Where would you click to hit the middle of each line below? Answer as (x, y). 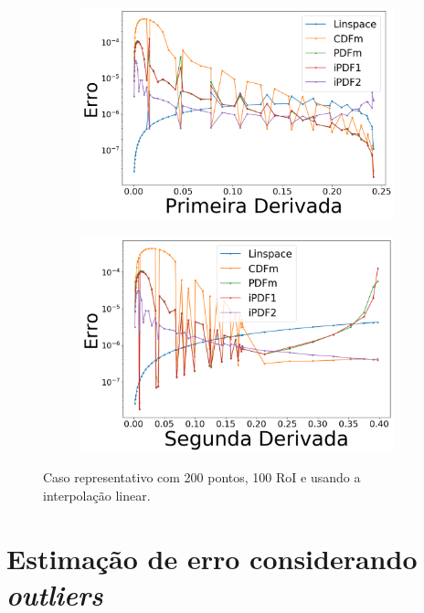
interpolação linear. (97, 495)
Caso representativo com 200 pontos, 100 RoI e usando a (202, 477)
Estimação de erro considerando (212, 558)
